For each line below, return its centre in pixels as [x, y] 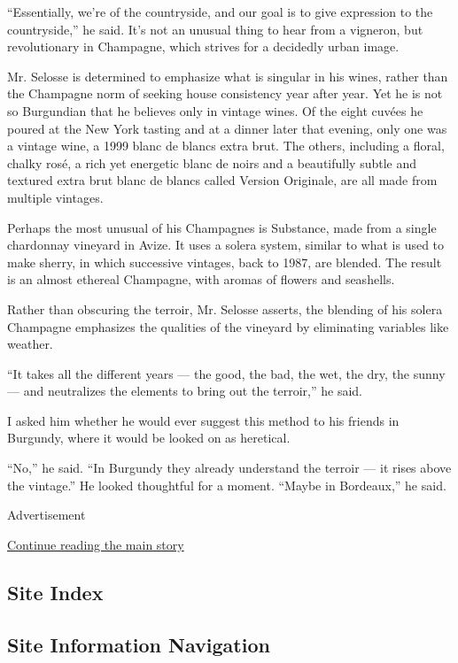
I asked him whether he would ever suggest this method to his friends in [203, 420]
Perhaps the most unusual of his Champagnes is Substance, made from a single [222, 227]
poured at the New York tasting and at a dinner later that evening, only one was [227, 128]
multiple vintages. [55, 197]
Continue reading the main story [96, 544]
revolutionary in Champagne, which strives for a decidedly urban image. [203, 46]
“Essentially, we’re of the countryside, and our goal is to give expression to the [220, 12]
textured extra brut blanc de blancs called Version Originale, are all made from [222, 180]
